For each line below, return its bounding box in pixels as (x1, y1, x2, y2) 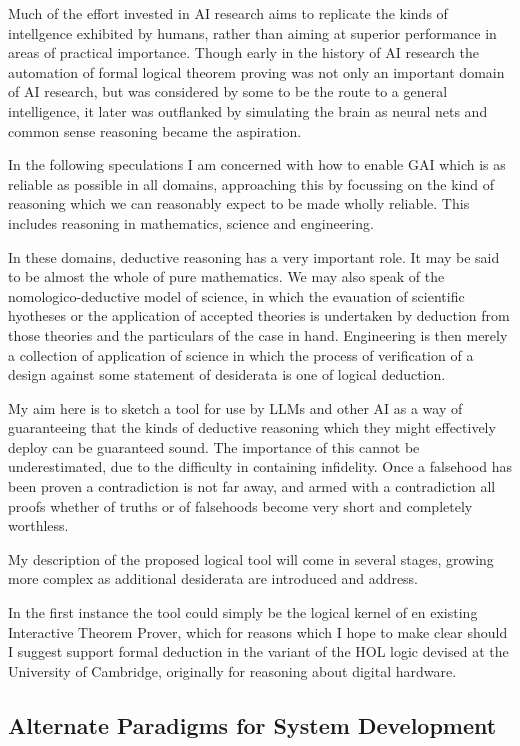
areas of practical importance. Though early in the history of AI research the (8, 42, 480, 63)
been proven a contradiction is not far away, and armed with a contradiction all (8, 476, 496, 497)
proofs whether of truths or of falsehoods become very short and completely (8, 495, 473, 516)
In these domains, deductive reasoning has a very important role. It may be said (8, 246, 500, 267)
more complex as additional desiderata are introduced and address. (8, 568, 419, 589)
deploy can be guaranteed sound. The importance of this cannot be (8, 436, 420, 457)
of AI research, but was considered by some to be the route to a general (8, 81, 448, 102)
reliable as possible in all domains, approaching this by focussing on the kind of (8, 173, 494, 194)
